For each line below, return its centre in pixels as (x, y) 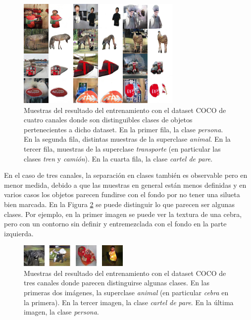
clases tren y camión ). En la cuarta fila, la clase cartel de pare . (118, 158)
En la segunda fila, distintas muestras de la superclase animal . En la (127, 139)
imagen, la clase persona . (61, 312)
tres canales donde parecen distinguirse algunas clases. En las (117, 283)
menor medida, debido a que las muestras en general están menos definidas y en (125, 185)
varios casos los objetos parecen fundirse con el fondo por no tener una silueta (122, 194)
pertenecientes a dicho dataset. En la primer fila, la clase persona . (124, 129)
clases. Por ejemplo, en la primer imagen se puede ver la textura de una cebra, (123, 214)
